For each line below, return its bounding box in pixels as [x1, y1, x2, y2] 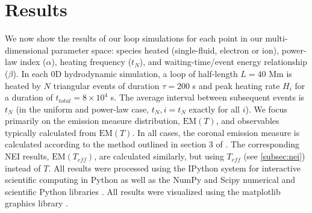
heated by [5, 79, 41, 91]
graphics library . [5, 197, 68, 209]
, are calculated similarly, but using [94, 150, 224, 162]
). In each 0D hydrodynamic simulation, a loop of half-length [13, 67, 238, 79]
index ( [20, 55, 46, 68]
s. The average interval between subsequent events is [110, 91, 305, 103]
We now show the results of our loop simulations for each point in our [5, 32, 263, 45]
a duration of [5, 91, 53, 103]
